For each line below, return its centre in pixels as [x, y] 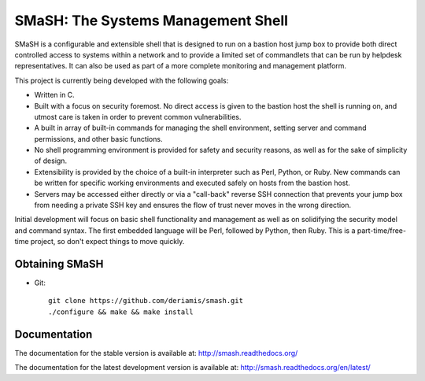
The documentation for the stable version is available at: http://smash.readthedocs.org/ [156, 353]
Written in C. [54, 95]
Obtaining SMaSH [59, 264]
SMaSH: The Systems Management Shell [152, 20]
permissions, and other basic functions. [98, 139]
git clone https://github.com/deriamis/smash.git [146, 301]
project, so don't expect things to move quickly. [107, 242]
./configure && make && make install [121, 312]
